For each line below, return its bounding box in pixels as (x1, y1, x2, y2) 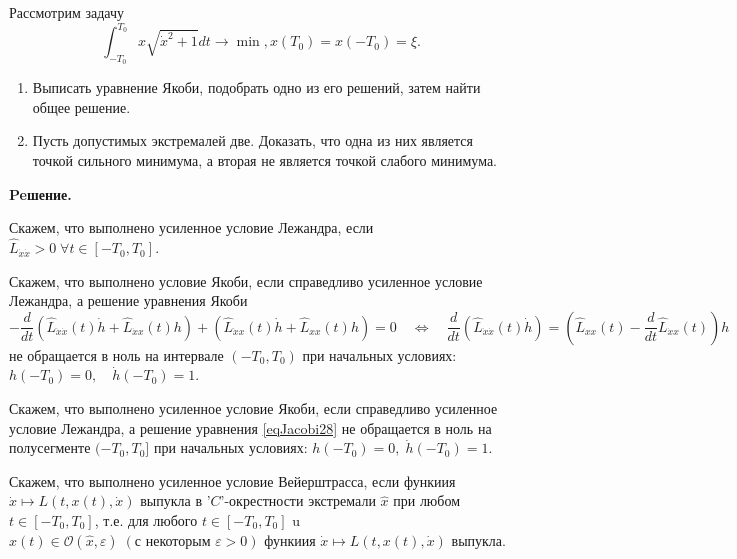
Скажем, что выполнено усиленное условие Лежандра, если (9, 217, 374, 238)
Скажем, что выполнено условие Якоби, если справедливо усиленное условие (9, 270, 483, 291)
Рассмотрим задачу (9, 2, 124, 22)
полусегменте (9, 437, 91, 458)
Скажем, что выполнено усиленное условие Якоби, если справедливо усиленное (9, 398, 498, 419)
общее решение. (32, 96, 131, 117)
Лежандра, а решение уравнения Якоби (9, 290, 248, 311)
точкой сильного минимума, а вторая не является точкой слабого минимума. (32, 150, 498, 171)
